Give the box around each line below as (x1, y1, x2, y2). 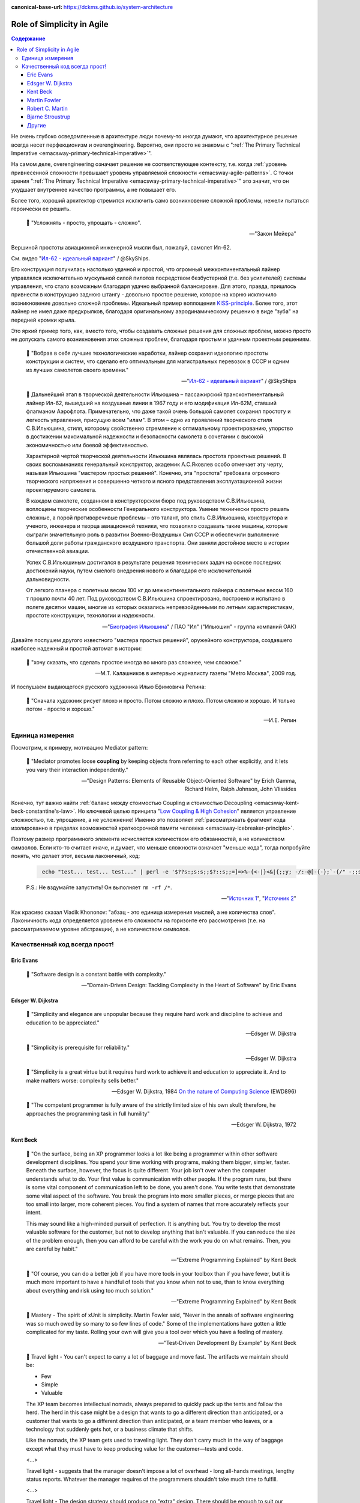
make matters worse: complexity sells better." (26, 1077, 139, 1084)
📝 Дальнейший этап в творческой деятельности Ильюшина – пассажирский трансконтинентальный (26, 391, 284, 398)
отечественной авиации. (26, 548, 89, 555)
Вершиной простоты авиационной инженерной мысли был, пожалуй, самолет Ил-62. (11, 243, 232, 251)
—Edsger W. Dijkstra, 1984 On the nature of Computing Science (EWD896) (112, 1088, 296, 1095)
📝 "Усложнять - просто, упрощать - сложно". (26, 219, 142, 226)
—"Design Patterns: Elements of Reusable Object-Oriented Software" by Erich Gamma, (81, 777, 296, 784)
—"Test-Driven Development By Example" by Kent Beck (158, 1339, 296, 1347)
